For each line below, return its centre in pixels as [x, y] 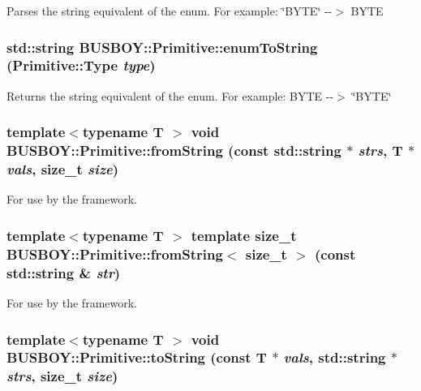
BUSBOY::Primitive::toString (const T [137, 357]
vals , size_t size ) [62, 169]
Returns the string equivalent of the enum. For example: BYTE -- [170, 95]
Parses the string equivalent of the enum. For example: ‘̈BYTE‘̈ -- [170, 11]
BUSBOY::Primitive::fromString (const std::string [174, 150]
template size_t [244, 235]
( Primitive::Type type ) [81, 65]
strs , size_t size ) [62, 376]
